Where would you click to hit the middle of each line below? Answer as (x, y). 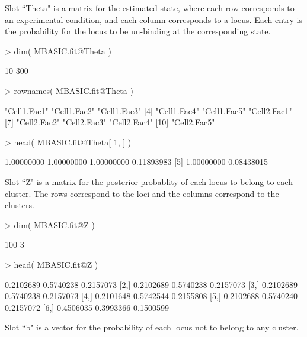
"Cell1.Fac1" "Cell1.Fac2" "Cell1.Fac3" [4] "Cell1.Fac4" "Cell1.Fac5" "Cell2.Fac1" (148, 110)
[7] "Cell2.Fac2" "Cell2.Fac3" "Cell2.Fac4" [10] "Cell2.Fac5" (110, 122)
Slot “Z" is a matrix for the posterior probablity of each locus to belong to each (149, 181)
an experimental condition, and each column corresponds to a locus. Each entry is (153, 19)
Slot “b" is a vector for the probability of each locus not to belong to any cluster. (152, 327)
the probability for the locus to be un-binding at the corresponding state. (138, 31)
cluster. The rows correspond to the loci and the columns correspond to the (142, 193)
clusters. (20, 205)
